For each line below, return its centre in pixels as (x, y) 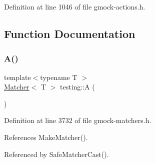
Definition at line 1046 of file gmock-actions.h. (75, 6)
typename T (59, 77)
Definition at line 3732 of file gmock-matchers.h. (78, 120)
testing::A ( (77, 87)
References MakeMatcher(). (46, 137)
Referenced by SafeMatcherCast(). (56, 154)
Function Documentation (70, 33)
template (17, 77)
